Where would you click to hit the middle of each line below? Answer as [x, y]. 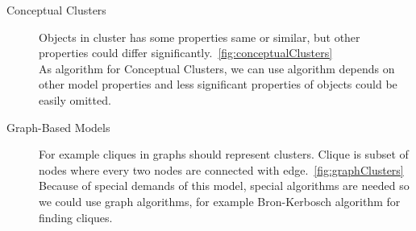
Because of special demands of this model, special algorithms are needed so [224, 186]
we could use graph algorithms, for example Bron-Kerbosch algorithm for [220, 201]
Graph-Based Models [58, 127]
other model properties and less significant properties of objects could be [218, 84]
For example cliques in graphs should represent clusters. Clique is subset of [224, 154]
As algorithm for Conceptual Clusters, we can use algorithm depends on [217, 68]
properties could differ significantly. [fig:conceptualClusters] [186, 53]
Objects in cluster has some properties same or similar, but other [200, 37]
